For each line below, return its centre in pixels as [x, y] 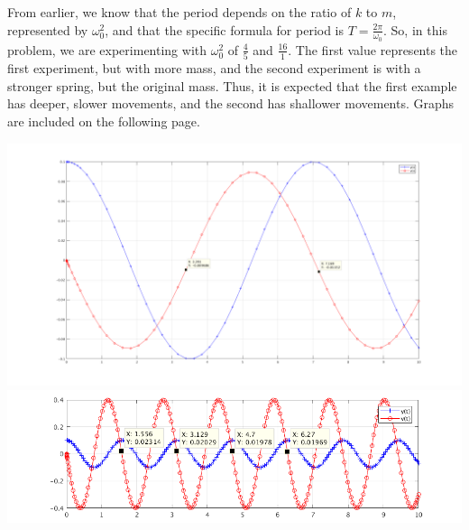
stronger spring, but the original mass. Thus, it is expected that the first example [232, 85]
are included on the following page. [104, 121]
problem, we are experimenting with [107, 49]
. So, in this [415, 29]
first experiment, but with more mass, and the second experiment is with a [214, 68]
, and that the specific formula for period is [225, 29]
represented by [48, 29]
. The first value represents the [373, 49]
